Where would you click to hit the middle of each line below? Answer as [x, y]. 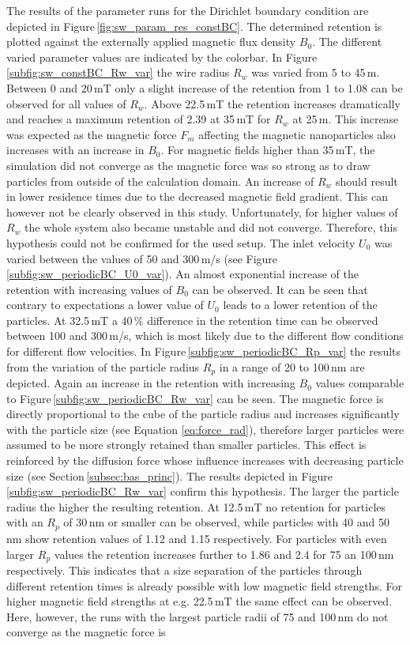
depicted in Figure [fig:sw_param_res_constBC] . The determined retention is [194, 26]
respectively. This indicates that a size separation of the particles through [184, 570]
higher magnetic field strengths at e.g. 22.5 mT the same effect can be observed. [199, 601]
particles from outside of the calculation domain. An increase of [160, 181]
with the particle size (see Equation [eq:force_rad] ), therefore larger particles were [205, 429]
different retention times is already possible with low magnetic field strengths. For [204, 585]
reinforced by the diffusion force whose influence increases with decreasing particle [205, 460]
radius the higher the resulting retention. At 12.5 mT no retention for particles [196, 506]
